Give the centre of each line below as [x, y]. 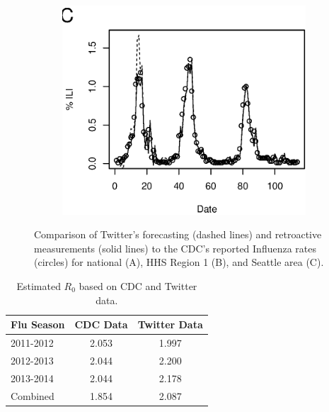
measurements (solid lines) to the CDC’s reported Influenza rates [175, 248]
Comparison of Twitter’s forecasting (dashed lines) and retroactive [178, 234]
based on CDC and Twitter [138, 286]
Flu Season [38, 324]
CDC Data [101, 324]
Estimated [39, 286]
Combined [33, 395]
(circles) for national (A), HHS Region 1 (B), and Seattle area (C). [179, 262]
